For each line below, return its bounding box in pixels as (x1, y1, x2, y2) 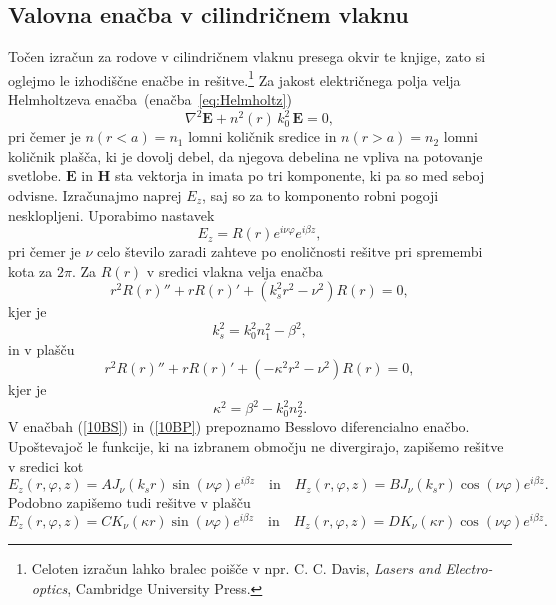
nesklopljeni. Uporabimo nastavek (8, 204, 215, 225)
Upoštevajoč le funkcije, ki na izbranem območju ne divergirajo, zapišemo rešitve (8, 436, 504, 457)
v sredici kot (8, 455, 84, 476)
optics (31, 577, 68, 598)
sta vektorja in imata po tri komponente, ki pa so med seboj (114, 165, 485, 186)
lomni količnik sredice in (188, 126, 337, 147)
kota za (8, 260, 53, 281)
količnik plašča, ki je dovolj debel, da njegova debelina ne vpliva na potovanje (8, 145, 483, 166)
